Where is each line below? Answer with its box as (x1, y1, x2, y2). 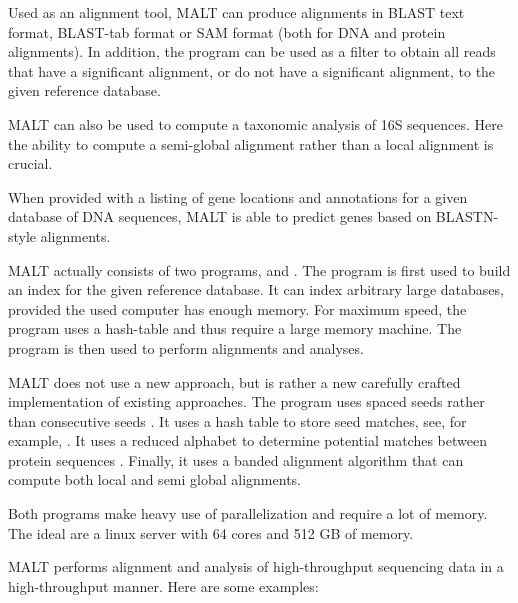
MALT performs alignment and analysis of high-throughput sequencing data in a (8, 556, 504, 577)
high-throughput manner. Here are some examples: (8, 575, 319, 596)
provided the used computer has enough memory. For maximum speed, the (8, 298, 467, 319)
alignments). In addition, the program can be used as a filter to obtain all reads (8, 41, 496, 62)
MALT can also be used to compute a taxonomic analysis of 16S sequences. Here (8, 113, 503, 134)
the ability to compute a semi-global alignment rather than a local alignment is (8, 133, 494, 154)
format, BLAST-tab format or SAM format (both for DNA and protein (8, 21, 446, 42)
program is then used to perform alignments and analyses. (8, 337, 364, 358)
